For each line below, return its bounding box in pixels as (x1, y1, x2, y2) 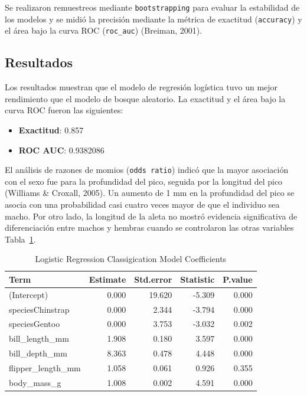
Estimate (89, 273, 126, 285)
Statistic (180, 273, 215, 285)
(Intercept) (9, 288, 48, 300)
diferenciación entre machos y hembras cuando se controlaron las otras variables (5, 221, 294, 234)
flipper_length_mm (9, 362, 81, 374)
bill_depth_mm (9, 347, 67, 359)
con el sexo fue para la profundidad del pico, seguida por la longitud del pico (5, 175, 283, 187)
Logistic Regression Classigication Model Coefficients (35, 253, 227, 265)
